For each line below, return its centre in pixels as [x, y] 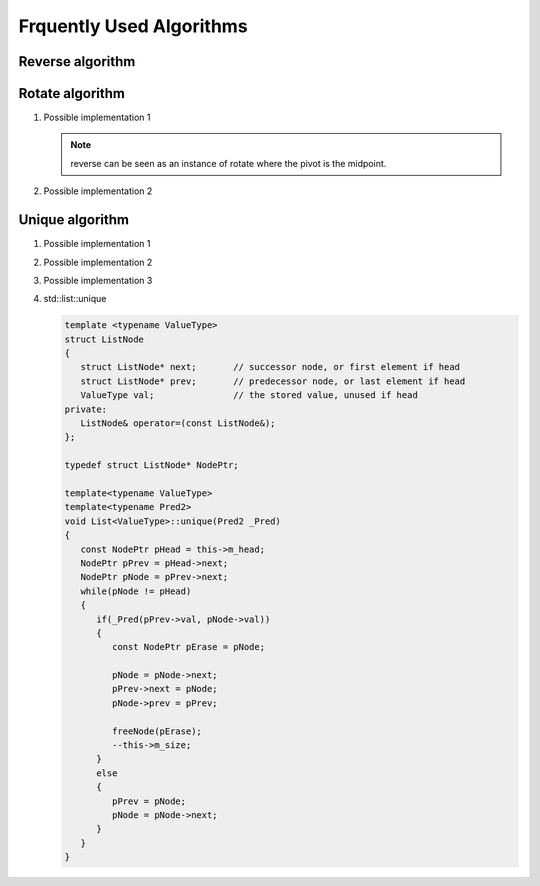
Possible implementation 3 [98, 280]
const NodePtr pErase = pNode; [188, 647]
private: [86, 409]
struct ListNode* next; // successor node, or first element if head [270, 367]
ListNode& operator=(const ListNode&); [178, 423]
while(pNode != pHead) [136, 591]
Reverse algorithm [77, 61]
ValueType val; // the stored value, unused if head [249, 395]
